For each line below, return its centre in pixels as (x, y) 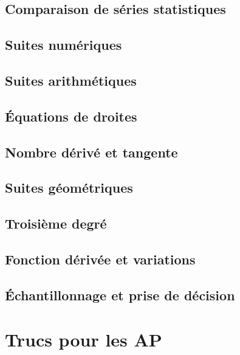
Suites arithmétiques (71, 80)
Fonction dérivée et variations (100, 259)
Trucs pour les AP (84, 339)
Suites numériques (63, 45)
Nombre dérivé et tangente (91, 152)
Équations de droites (71, 116)
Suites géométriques (69, 188)
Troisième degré (56, 223)
